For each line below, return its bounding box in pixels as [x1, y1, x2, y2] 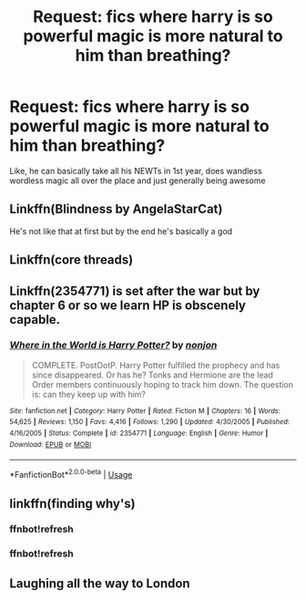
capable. [9, 312, 61, 327]
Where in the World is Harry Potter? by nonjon [9, 339, 218, 352]
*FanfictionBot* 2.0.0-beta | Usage [9, 468, 133, 481]
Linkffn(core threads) [9, 253, 134, 268]
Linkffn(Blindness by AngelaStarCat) [9, 202, 223, 217]
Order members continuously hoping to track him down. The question [31, 378, 294, 389]
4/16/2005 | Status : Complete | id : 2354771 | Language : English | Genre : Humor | [9, 429, 269, 439]
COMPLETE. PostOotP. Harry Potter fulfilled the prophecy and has [31, 359, 280, 370]
